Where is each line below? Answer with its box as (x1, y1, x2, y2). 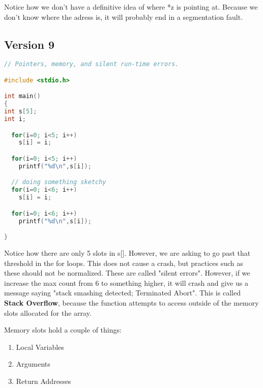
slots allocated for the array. (4, 307, 92, 318)
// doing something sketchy (11, 178, 106, 186)
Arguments (16, 359, 50, 369)
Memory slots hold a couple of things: (4, 324, 122, 335)
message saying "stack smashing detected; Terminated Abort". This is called (4, 287, 241, 298)
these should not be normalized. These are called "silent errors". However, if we (4, 267, 250, 278)
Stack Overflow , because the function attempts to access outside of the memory (4, 297, 259, 308)
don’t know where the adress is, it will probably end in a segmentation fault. (4, 11, 243, 22)
